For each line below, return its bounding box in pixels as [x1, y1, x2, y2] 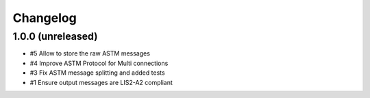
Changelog [12, 10, 77, 25]
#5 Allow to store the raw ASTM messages [29, 49, 151, 58]
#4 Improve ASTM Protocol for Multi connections [29, 59, 169, 67]
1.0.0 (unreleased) [12, 30, 98, 42]
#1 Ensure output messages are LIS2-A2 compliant [29, 78, 173, 86]
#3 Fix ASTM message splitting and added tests [29, 69, 165, 77]
